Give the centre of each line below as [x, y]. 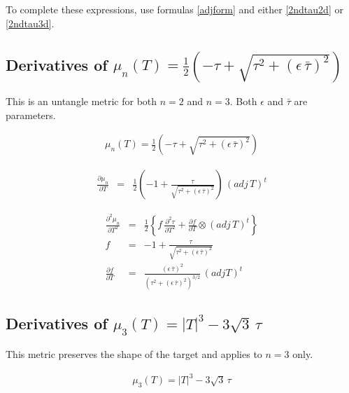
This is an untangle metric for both [81, 101]
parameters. [31, 115]
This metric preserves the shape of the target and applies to [134, 354]
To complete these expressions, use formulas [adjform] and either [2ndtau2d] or [174, 9]
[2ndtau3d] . [30, 23]
